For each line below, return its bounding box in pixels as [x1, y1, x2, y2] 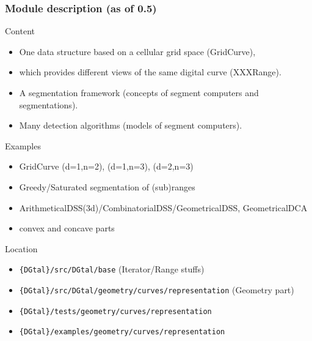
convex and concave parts [19, 222, 115, 234]
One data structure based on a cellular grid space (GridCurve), [19, 45, 256, 58]
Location [5, 242, 38, 255]
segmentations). [19, 98, 78, 111]
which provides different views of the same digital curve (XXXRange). [19, 66, 281, 78]
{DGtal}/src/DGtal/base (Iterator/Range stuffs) [19, 263, 205, 275]
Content [5, 24, 35, 37]
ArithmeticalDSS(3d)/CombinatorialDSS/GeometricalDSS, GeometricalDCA [19, 201, 308, 214]
